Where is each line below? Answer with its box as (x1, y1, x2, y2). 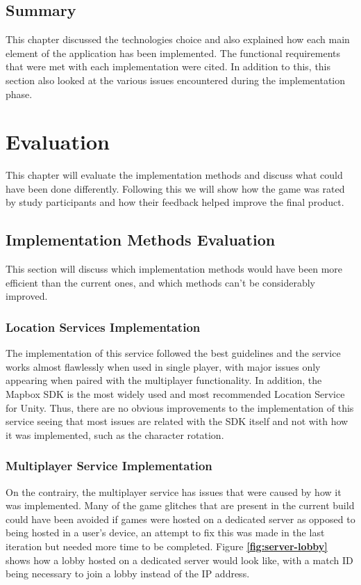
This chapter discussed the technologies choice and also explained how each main (6, 32, 350, 47)
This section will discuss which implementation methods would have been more (6, 262, 343, 276)
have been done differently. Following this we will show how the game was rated (6, 181, 345, 195)
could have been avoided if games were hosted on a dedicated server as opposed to (6, 511, 355, 526)
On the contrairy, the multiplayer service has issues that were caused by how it (6, 484, 342, 499)
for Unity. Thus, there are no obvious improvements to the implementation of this (6, 400, 354, 415)
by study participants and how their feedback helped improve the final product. (6, 195, 344, 209)
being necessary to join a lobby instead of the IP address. (6, 566, 250, 581)
